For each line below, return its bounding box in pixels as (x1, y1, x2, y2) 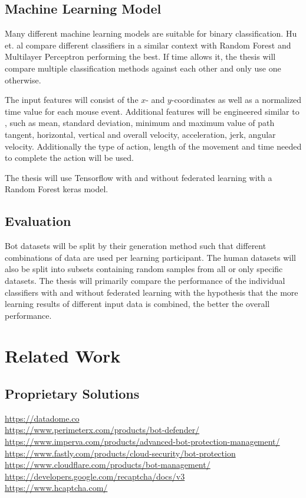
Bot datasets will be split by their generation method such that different (5, 240, 266, 252)
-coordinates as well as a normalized (171, 93, 302, 106)
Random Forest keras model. (5, 183, 108, 195)
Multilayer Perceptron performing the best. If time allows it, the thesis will (5, 50, 276, 63)
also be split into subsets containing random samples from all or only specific (5, 263, 283, 275)
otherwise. (5, 73, 41, 86)
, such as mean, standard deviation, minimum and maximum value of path (5, 117, 275, 129)
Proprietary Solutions (5, 384, 140, 403)
